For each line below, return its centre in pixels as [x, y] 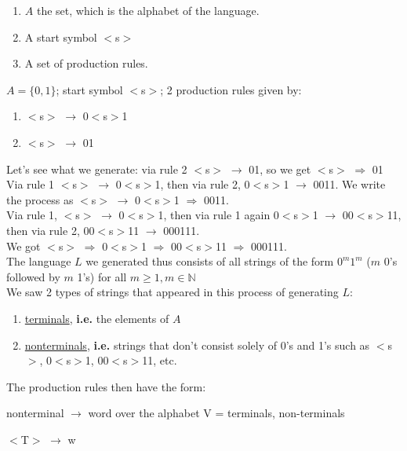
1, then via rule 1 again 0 [218, 215]
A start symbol [61, 37]
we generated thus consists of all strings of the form [210, 261]
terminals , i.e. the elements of [97, 318]
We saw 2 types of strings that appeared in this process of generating [173, 292]
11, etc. [160, 360]
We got [24, 246]
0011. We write [349, 184]
